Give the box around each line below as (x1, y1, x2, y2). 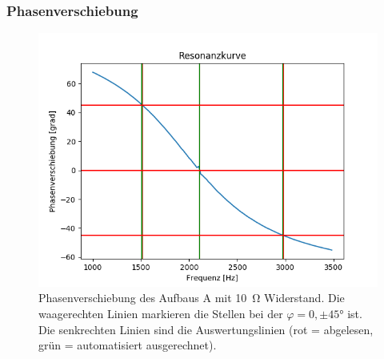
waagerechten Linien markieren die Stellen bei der (38, 305, 283, 322)
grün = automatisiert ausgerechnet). (38, 337, 217, 353)
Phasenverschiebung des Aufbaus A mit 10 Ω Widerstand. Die (38, 289, 345, 306)
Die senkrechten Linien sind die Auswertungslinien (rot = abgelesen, (38, 321, 374, 337)
